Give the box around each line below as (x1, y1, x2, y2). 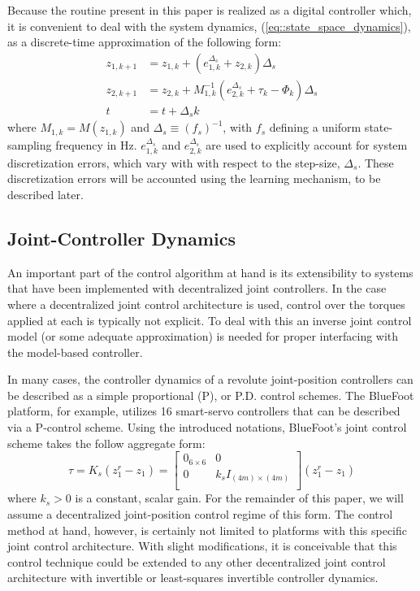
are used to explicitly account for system (206, 137, 408, 154)
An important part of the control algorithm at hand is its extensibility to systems (7, 263, 414, 280)
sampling (7, 137, 52, 154)
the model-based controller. (7, 343, 143, 360)
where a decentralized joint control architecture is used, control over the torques (7, 295, 405, 312)
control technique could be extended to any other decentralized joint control (7, 553, 386, 570)
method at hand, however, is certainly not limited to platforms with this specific (7, 521, 407, 538)
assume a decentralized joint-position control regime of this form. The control (7, 505, 393, 522)
